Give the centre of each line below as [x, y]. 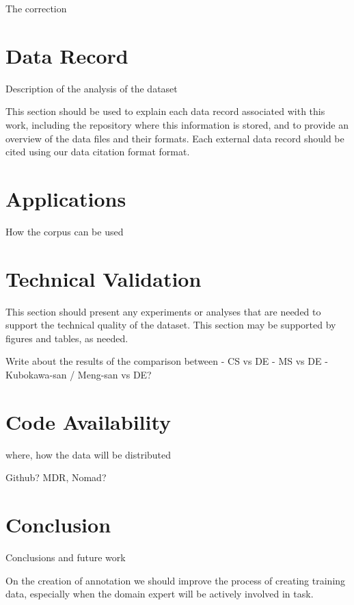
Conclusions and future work [66, 557]
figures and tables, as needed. [67, 338]
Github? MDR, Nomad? [56, 477]
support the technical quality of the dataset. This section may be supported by [171, 325]
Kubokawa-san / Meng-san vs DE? [79, 374]
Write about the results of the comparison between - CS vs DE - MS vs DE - [167, 361]
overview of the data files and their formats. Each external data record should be [175, 138]
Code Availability [88, 421]
